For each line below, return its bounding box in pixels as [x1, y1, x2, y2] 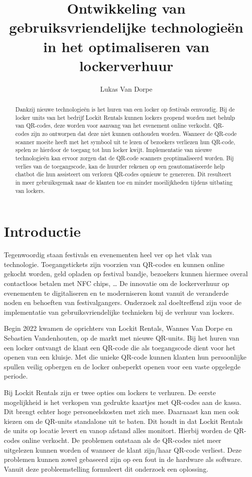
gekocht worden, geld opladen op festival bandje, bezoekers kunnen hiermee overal [4, 268, 248, 279]
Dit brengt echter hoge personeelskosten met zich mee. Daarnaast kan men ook [4, 406, 239, 417]
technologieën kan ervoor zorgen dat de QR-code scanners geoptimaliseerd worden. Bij [15, 154, 234, 162]
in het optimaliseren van [43, 36, 210, 56]
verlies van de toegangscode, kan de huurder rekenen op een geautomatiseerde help [15, 162, 225, 170]
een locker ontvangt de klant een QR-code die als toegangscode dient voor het [4, 342, 235, 352]
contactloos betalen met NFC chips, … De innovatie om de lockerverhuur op [4, 278, 229, 288]
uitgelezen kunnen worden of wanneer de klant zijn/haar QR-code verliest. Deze [4, 444, 242, 455]
